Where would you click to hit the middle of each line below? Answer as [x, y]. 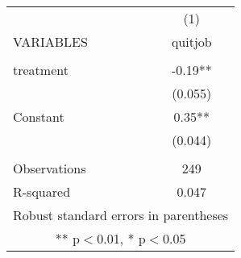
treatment [41, 70]
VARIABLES [50, 42]
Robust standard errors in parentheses [121, 215]
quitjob [191, 42]
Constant [39, 117]
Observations [50, 168]
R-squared [42, 191]
